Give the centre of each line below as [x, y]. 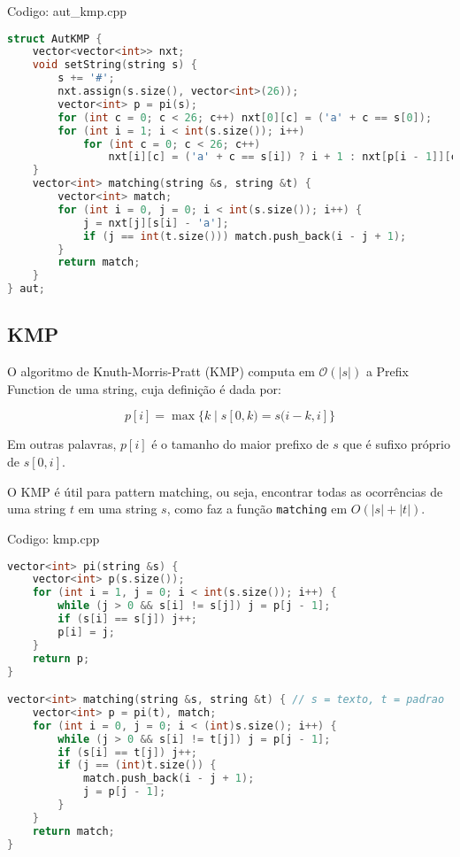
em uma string [118, 509]
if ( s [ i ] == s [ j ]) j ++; [127, 619]
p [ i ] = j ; [86, 632]
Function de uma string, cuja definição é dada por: [144, 388]
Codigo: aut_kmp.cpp [67, 11]
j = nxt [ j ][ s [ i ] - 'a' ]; [156, 223]
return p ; [61, 658]
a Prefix [387, 371]
